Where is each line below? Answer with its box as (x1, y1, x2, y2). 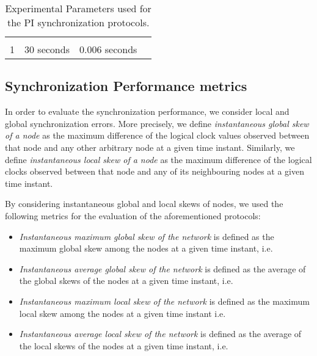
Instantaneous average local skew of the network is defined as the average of (19, 327, 302, 340)
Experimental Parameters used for (5, 1, 151, 15)
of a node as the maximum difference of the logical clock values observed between (5, 129, 310, 142)
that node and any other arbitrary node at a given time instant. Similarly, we (5, 140, 295, 153)
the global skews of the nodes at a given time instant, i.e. (19, 274, 233, 287)
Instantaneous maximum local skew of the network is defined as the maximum (19, 294, 310, 307)
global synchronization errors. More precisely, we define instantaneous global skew (5, 117, 309, 129)
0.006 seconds (79, 42, 137, 56)
